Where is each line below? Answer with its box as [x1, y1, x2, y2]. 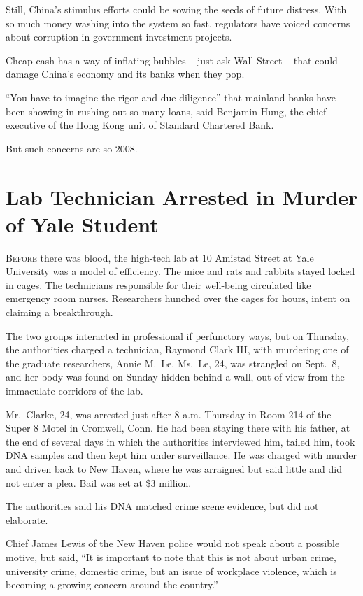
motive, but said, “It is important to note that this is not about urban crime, [6, 549, 336, 564]
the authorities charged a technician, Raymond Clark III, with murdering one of [6, 342, 349, 357]
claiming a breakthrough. [6, 305, 113, 320]
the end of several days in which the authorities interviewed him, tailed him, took [6, 434, 355, 448]
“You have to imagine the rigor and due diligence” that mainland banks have [6, 90, 336, 104]
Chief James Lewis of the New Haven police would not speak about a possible [6, 536, 340, 551]
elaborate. [6, 512, 48, 527]
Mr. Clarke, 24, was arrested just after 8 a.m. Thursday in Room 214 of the [6, 406, 332, 421]
